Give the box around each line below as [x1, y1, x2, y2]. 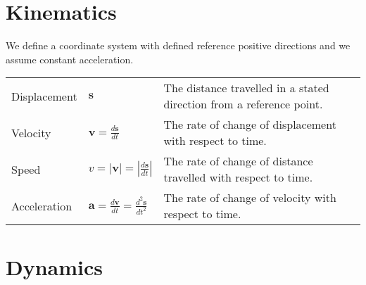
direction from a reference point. [163, 96, 323, 113]
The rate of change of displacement [163, 116, 336, 133]
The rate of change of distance [163, 153, 313, 170]
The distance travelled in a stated [163, 80, 329, 96]
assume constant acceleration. [6, 51, 134, 66]
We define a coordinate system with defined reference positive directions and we [6, 38, 351, 53]
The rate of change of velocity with [163, 189, 336, 206]
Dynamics [6, 252, 103, 281]
